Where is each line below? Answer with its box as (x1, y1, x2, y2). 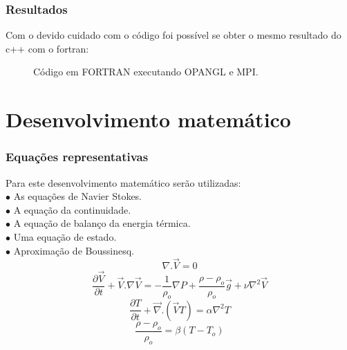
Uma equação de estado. (13, 229, 117, 243)
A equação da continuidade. (13, 202, 131, 217)
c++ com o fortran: (6, 41, 89, 55)
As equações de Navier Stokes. (13, 189, 142, 203)
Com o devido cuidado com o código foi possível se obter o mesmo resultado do (6, 28, 341, 42)
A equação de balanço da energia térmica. (13, 216, 191, 230)
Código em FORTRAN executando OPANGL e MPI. (33, 64, 259, 79)
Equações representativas (6, 148, 149, 165)
